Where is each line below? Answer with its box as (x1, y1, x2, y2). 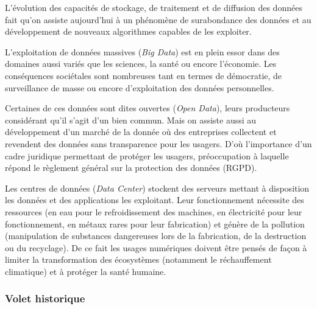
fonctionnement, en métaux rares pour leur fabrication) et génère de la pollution (5, 217, 305, 230)
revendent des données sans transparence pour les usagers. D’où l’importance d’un (5, 137, 312, 150)
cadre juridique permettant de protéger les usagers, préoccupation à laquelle (5, 149, 289, 162)
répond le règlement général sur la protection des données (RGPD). (5, 161, 257, 174)
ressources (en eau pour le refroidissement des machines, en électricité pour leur (5, 205, 302, 218)
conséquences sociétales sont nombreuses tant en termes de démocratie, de (5, 69, 282, 82)
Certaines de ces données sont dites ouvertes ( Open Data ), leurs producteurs (5, 102, 290, 114)
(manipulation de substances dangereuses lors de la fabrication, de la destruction (5, 229, 307, 242)
